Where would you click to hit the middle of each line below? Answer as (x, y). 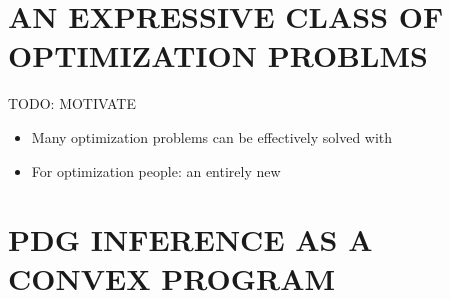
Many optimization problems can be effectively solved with (212, 136)
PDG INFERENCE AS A (190, 239)
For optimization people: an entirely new (156, 170)
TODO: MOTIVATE (72, 103)
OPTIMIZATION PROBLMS (218, 55)
